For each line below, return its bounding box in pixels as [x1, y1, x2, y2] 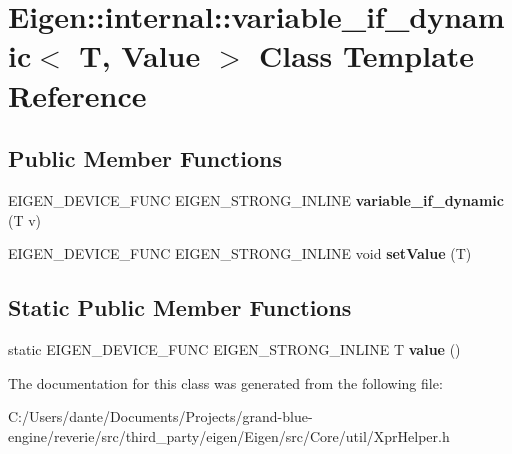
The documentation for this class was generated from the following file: [8, 372, 443, 393]
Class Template [259, 35, 475, 76]
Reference [8, 74, 147, 115]
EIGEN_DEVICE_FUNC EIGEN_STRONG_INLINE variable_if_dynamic [8, 189, 504, 210]
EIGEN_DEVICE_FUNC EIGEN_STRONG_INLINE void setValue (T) [8, 243, 472, 264]
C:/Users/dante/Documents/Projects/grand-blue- [8, 406, 313, 427]
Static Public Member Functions [8, 292, 352, 323]
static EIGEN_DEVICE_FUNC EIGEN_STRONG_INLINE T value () [8, 338, 461, 359]
